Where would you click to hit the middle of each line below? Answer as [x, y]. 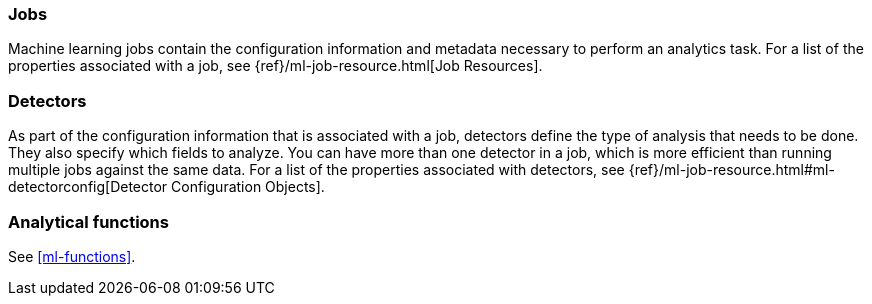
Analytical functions [88, 221]
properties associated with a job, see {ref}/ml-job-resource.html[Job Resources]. [275, 66]
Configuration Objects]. [248, 187]
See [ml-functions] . [72, 256]
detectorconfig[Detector [88, 187]
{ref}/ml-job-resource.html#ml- [731, 170]
